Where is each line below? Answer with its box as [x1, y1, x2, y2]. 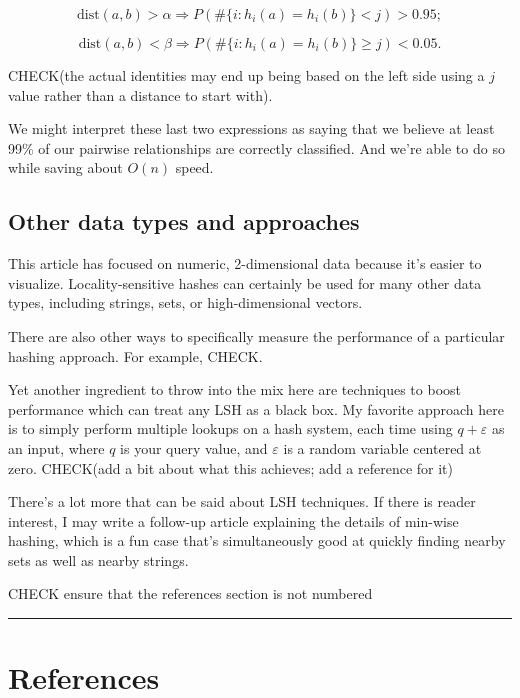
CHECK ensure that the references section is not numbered [8, 583, 373, 604]
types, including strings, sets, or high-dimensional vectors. [8, 292, 363, 313]
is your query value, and [120, 437, 268, 458]
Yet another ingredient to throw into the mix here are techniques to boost [8, 379, 462, 400]
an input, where [8, 437, 105, 458]
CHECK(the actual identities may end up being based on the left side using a [8, 65, 485, 85]
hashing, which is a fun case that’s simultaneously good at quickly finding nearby [8, 530, 506, 551]
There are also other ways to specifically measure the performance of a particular [8, 325, 505, 346]
